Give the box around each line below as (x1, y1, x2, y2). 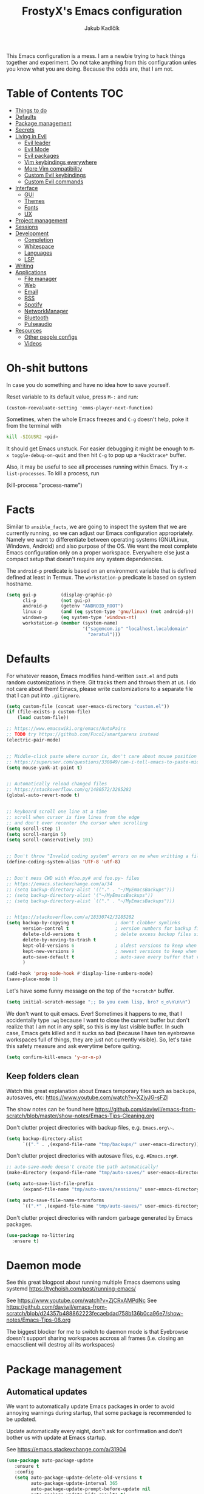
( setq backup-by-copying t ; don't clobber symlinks (6, 920, 181, 926)
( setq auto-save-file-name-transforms (6, 1197, 104, 1203)
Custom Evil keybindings (24, 171, 86, 179)
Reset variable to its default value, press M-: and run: (6, 393, 138, 400)
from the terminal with (6, 422, 62, 429)
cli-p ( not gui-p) (22, 597, 91, 604)
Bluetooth (24, 314, 49, 321)
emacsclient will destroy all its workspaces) (6, 1341, 115, 1348)
